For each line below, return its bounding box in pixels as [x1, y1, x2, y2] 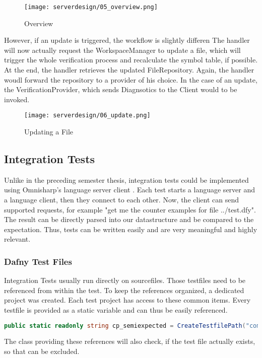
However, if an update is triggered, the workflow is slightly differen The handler [4, 35, 250, 45]
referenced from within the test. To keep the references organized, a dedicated [4, 284, 244, 295]
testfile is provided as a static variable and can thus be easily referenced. [4, 305, 228, 315]
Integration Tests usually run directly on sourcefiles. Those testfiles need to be [4, 275, 246, 285]
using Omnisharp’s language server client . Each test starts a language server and [4, 184, 255, 195]
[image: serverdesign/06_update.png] [24, 112, 151, 119]
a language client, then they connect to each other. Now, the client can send [4, 194, 239, 205]
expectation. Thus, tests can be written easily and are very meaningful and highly [4, 224, 257, 234]
